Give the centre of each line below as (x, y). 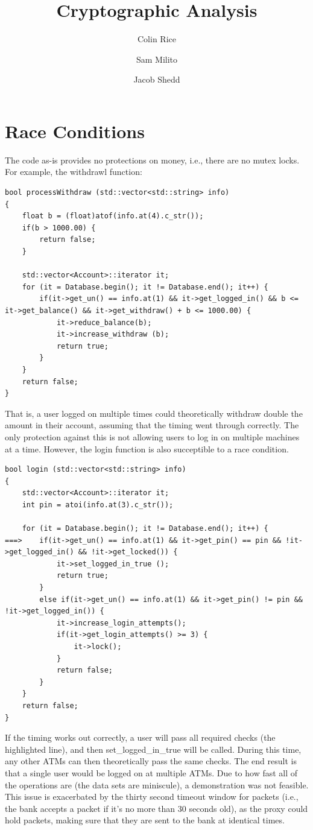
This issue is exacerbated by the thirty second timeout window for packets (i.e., (152, 797)
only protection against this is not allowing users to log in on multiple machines (152, 436)
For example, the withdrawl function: (74, 172)
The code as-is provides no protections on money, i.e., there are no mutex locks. (152, 160)
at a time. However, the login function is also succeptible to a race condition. (147, 448)
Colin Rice (157, 39)
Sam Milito (157, 59)
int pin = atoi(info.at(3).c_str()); (98, 505)
